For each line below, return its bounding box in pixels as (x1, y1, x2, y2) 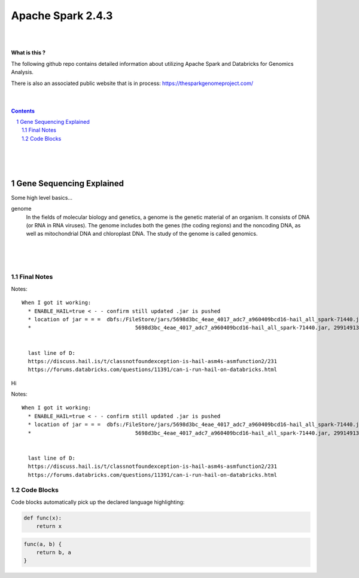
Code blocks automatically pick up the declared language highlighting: (11, 498, 185, 506)
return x (36, 523, 62, 530)
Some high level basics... (11, 194, 73, 201)
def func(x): (23, 515, 62, 521)
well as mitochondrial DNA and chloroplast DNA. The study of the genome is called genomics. (26, 230, 258, 238)
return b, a (36, 549, 72, 556)
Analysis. (11, 69, 34, 76)
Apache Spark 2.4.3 (11, 9, 113, 22)
